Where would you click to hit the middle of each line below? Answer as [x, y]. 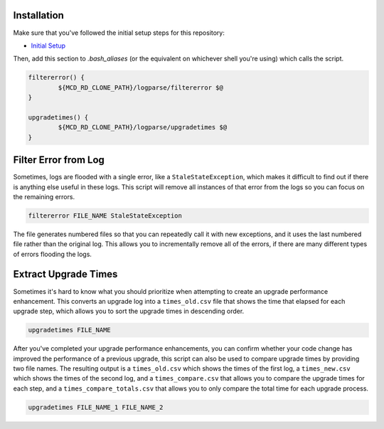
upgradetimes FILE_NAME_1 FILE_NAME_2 [96, 407]
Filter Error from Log [59, 160]
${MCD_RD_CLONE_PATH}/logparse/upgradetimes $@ [143, 127]
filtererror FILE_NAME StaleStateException [105, 216]
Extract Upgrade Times [65, 274]
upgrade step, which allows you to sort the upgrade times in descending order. [129, 311]
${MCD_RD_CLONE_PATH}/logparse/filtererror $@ [140, 88]
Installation [38, 15]
